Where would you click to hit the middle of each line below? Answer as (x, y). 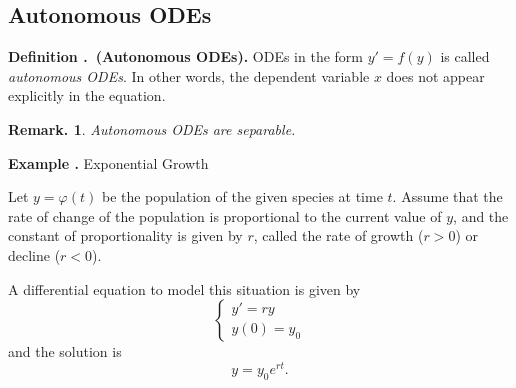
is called (465, 56)
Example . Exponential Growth (108, 162)
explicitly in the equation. (87, 95)
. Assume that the (447, 196)
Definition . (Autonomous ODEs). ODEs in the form (185, 56)
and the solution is (65, 351)
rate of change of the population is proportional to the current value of (225, 215)
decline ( (34, 254)
